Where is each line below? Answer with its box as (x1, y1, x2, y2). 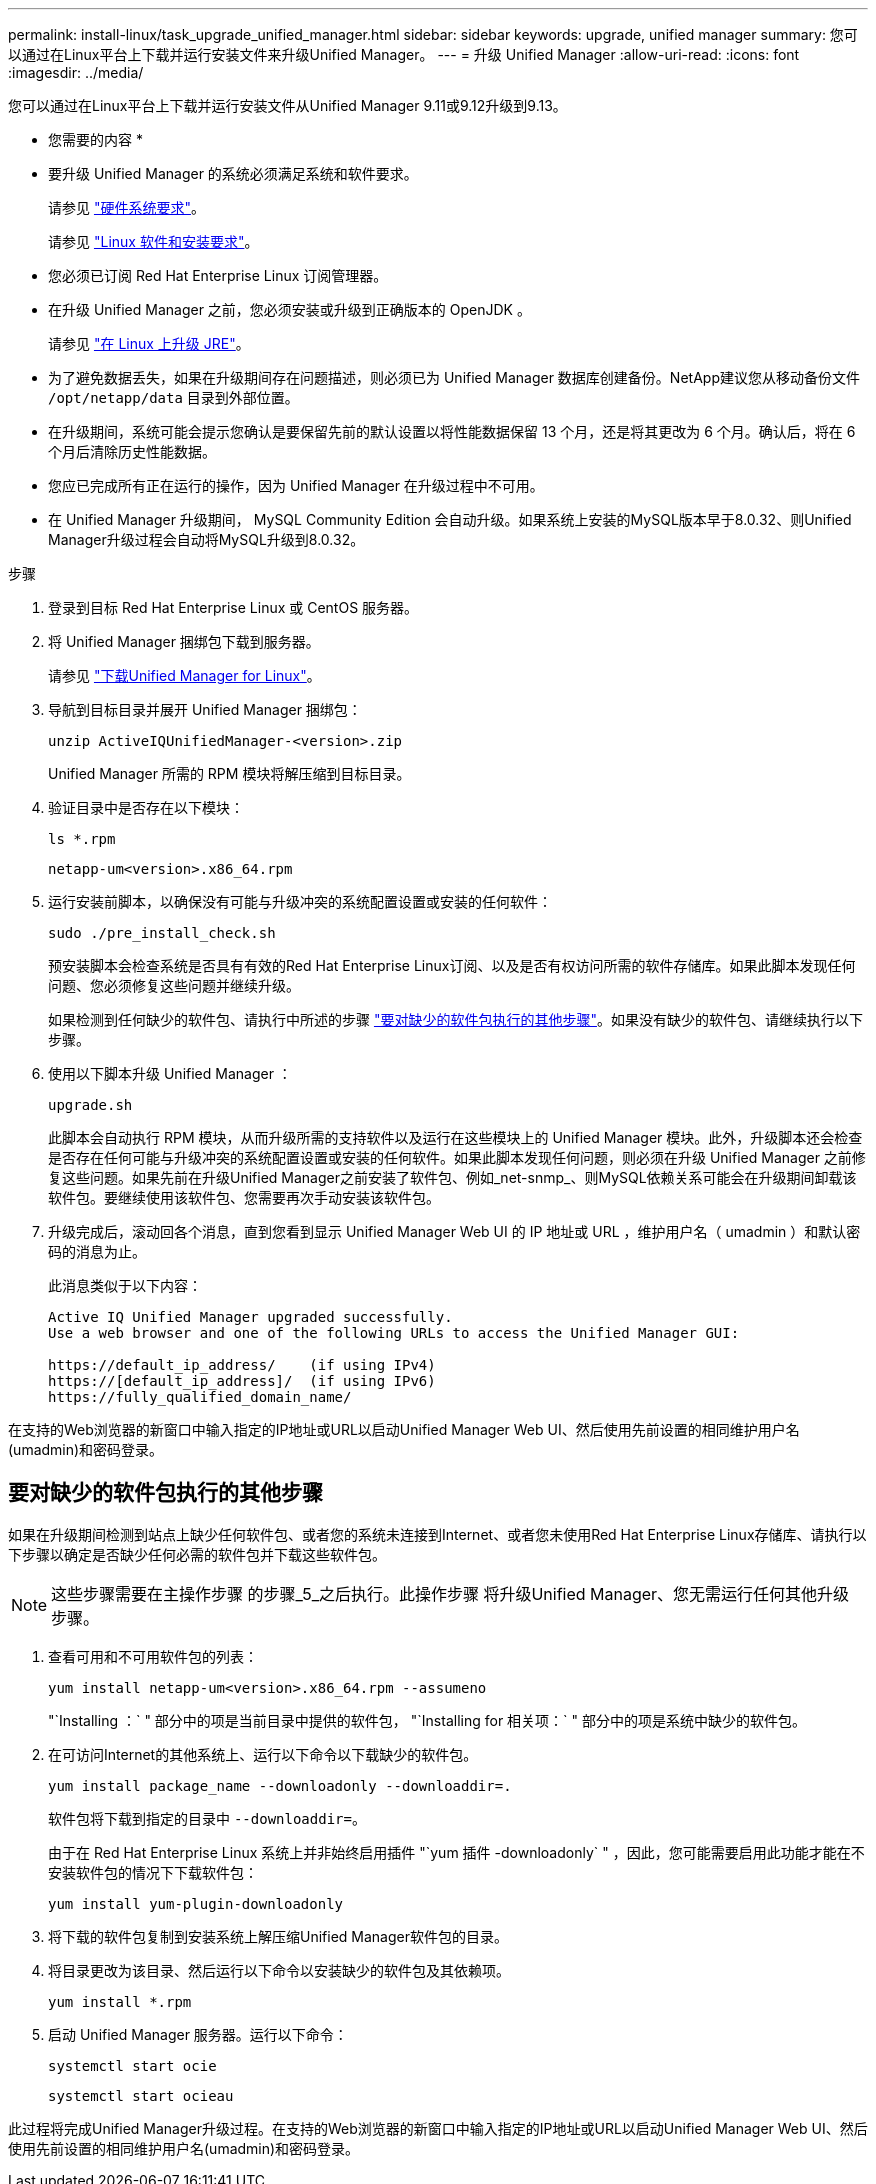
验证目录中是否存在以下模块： (48, 799, 244, 816)
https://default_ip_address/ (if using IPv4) (48, 1357, 436, 1373)
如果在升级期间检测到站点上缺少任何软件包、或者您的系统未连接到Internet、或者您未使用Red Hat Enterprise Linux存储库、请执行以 (8, 1525, 867, 1543)
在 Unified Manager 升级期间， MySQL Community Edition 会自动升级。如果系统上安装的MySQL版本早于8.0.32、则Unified (48, 511, 852, 528)
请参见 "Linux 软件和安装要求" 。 (48, 233, 259, 250)
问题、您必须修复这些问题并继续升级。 (48, 977, 300, 994)
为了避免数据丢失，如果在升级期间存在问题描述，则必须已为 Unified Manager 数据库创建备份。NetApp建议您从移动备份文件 (48, 369, 860, 386)
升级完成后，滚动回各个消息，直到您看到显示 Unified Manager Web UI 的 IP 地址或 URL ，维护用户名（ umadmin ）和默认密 (48, 1223, 861, 1240)
